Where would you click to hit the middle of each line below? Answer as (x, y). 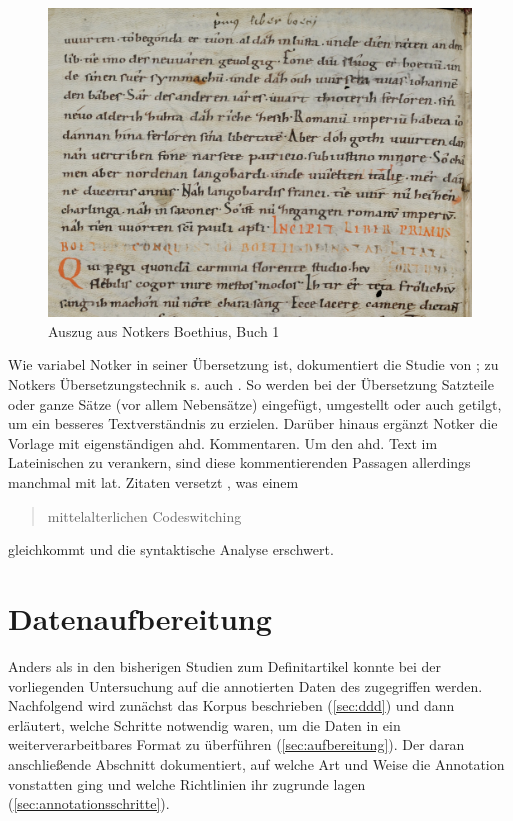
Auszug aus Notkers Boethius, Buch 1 (164, 330)
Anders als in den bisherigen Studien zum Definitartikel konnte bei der (225, 665)
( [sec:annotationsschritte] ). (89, 803)
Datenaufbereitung (140, 618)
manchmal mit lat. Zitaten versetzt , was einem (153, 482)
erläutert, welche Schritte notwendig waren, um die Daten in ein (204, 724)
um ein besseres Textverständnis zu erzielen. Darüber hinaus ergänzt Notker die (253, 423)
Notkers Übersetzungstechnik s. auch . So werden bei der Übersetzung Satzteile (251, 384)
